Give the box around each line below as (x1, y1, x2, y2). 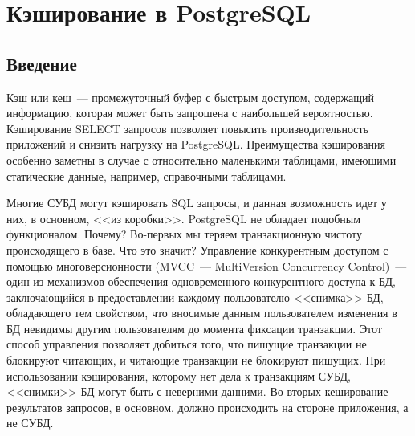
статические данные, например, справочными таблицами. (6, 167, 287, 184)
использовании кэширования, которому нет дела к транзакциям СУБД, (6, 367, 351, 384)
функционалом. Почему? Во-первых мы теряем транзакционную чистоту (6, 226, 362, 242)
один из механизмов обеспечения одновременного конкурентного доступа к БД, (6, 273, 396, 290)
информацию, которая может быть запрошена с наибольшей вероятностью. (6, 104, 373, 121)
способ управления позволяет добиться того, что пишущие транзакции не (6, 336, 367, 352)
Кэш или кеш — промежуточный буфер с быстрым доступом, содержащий (6, 88, 375, 105)
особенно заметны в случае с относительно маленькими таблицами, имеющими (6, 151, 397, 168)
